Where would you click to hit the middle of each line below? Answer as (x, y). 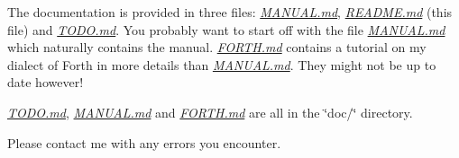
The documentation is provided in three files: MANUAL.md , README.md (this (230, 12)
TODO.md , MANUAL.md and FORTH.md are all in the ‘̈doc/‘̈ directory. (210, 112)
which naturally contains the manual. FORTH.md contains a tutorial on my (217, 47)
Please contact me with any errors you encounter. (144, 142)
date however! (46, 82)
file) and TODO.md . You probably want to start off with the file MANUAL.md (226, 29)
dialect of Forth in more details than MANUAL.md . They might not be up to (222, 64)
